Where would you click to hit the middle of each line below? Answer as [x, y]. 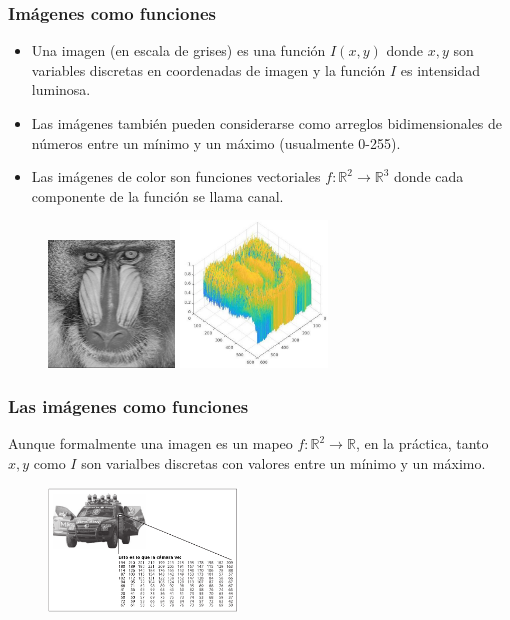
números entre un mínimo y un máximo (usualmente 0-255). [216, 142]
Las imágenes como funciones [128, 406]
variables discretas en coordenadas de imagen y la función [208, 69]
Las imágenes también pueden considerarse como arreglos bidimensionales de [267, 123]
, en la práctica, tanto [422, 443]
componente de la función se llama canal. [157, 195]
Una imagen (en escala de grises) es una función [178, 50]
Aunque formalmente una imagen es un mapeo [150, 443]
